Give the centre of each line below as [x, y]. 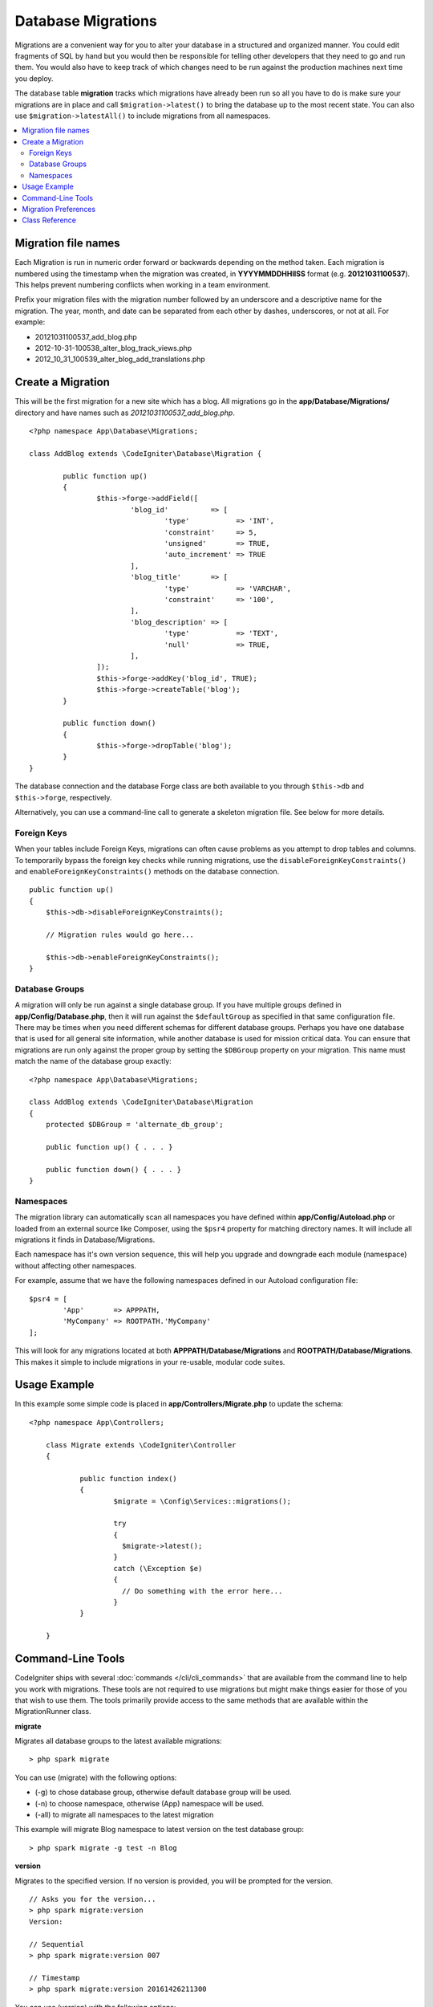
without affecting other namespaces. [75, 1265]
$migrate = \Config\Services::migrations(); [202, 1501]
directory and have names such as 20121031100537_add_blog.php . [125, 413]
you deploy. [34, 78]
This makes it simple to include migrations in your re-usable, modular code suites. [150, 1362]
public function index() [129, 1478]
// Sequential [57, 1944]
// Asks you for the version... [93, 1899]
